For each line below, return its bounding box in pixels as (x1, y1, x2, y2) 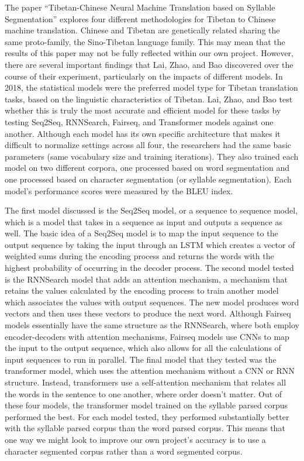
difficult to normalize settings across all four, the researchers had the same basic (5, 139, 292, 151)
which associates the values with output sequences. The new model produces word (5, 295, 299, 308)
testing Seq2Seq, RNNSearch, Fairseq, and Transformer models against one (5, 115, 274, 128)
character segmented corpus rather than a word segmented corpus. (5, 445, 243, 457)
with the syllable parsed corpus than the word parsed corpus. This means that (5, 422, 285, 434)
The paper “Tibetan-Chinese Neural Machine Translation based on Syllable (5, 1, 275, 13)
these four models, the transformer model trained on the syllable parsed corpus (5, 399, 288, 411)
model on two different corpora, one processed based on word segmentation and (5, 161, 289, 174)
